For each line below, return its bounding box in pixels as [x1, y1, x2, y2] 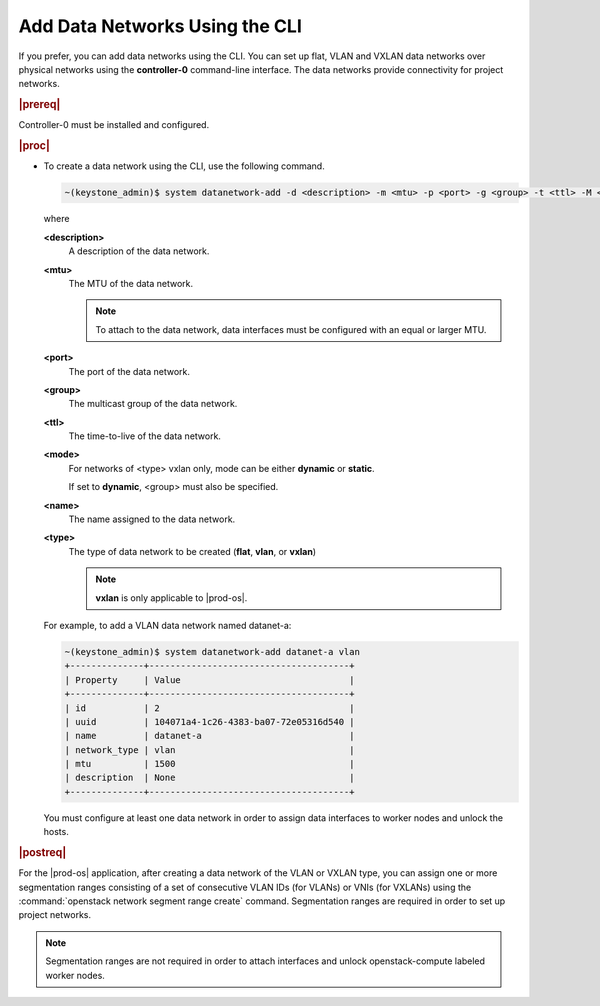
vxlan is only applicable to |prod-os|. [95, 591, 248, 604]
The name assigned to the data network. [68, 513, 236, 525]
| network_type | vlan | [64, 744, 355, 755]
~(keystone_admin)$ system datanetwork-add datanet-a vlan [64, 646, 360, 657]
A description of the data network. [68, 245, 210, 257]
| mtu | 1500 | [64, 758, 355, 770]
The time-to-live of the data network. [68, 430, 222, 442]
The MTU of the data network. [68, 277, 194, 289]
